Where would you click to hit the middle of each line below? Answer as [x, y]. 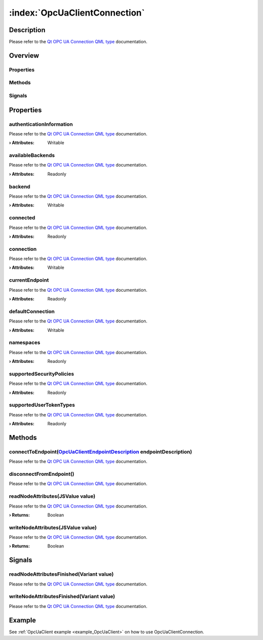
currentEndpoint [29, 280]
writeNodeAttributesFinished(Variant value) [62, 597]
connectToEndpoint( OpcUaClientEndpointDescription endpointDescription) [101, 452]
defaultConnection [32, 311]
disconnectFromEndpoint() [42, 474]
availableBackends [32, 155]
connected [22, 218]
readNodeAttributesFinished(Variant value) [61, 574]
